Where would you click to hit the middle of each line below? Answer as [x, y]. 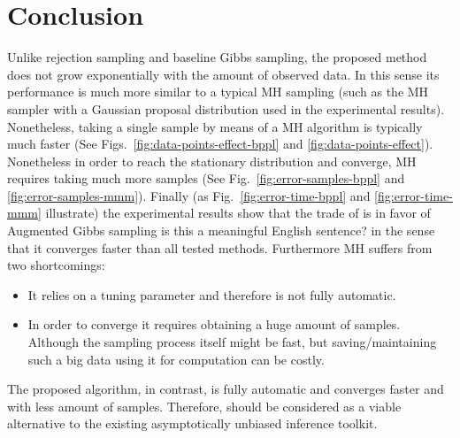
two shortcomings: [56, 265]
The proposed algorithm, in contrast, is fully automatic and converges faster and [226, 389]
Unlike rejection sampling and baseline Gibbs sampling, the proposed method [217, 57]
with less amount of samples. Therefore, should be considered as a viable [204, 406]
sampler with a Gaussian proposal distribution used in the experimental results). [226, 108]
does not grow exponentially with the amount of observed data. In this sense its [223, 74]
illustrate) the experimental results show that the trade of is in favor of [238, 213]
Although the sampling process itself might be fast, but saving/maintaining [232, 342]
